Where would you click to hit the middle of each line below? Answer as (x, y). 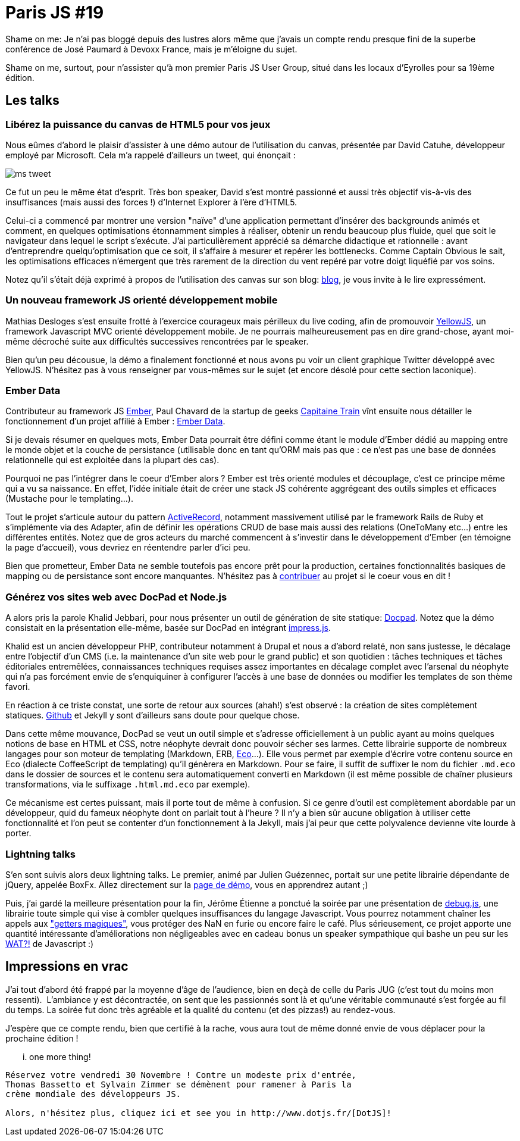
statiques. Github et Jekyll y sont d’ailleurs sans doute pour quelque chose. (153, 715)
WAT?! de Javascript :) (50, 943)
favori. (18, 687)
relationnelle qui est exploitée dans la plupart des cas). (112, 460)
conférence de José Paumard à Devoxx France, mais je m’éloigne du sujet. (151, 49)
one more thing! (60, 1056)
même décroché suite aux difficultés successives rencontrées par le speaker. (157, 341)
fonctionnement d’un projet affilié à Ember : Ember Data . (115, 421)
